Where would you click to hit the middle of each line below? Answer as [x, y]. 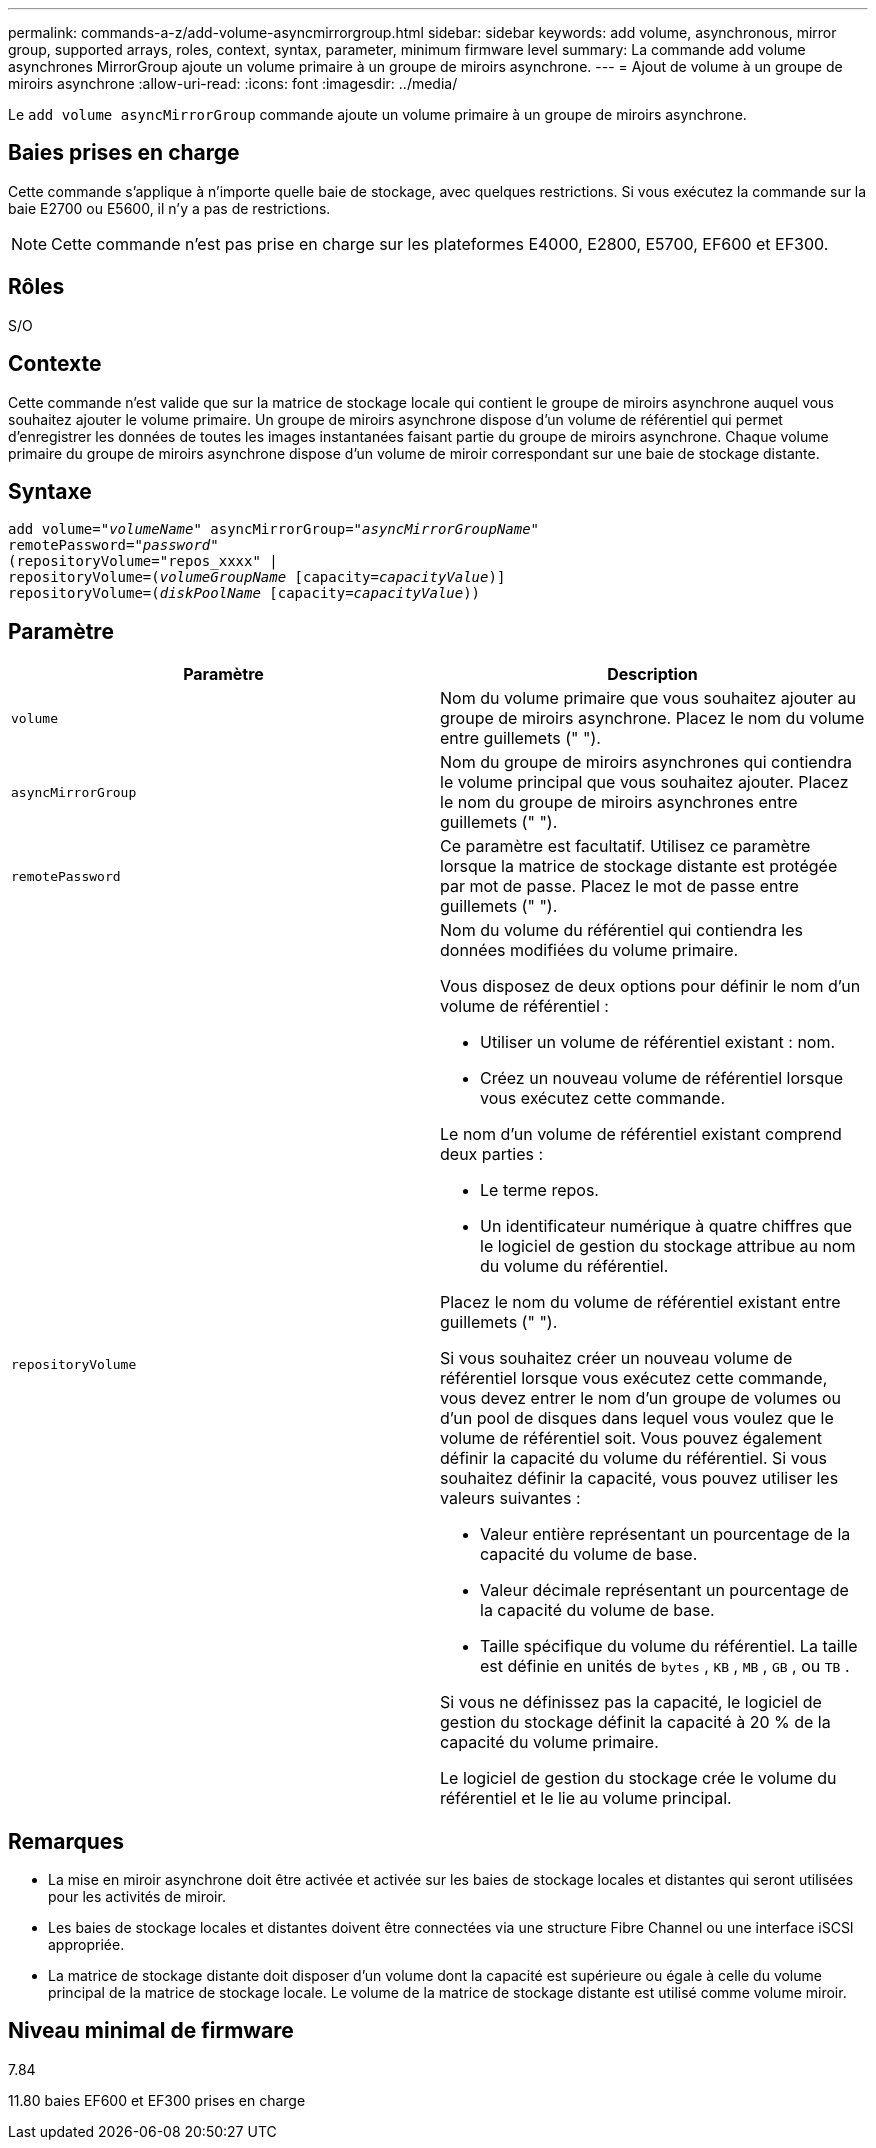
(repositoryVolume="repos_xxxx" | [143, 561]
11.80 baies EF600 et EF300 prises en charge [157, 2100]
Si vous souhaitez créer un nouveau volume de [616, 1358]
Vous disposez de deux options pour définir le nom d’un [650, 986]
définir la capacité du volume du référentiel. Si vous [633, 1458]
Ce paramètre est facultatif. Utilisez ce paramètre [625, 846]
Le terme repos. [539, 1190]
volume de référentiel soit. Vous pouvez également [631, 1438]
